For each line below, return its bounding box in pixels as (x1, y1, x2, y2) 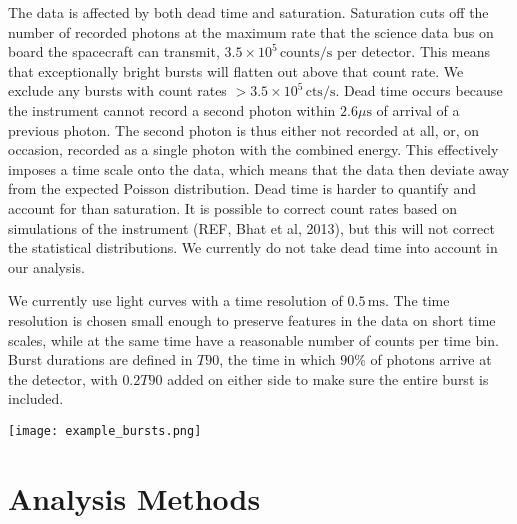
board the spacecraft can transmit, (8, 41, 220, 62)
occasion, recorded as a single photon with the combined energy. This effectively (8, 139, 499, 160)
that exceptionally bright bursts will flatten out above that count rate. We (8, 60, 464, 81)
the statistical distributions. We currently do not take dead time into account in (8, 237, 498, 258)
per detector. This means (336, 41, 491, 62)
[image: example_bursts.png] (8, 423, 202, 438)
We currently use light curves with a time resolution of (8, 290, 343, 311)
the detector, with (8, 368, 118, 389)
